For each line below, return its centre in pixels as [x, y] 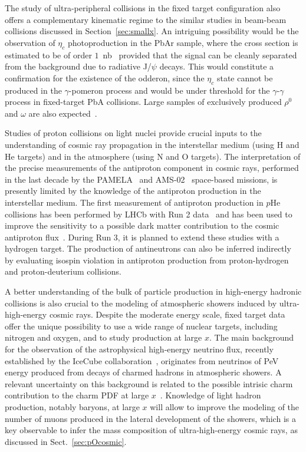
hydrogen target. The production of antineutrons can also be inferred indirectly [148, 248]
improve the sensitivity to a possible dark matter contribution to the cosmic [142, 225]
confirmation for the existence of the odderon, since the [105, 77]
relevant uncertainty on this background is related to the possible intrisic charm [149, 383]
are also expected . [63, 113]
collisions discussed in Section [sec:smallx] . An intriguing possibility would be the [152, 31]
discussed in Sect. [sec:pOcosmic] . [66, 441]
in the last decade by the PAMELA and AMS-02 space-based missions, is [141, 179]
